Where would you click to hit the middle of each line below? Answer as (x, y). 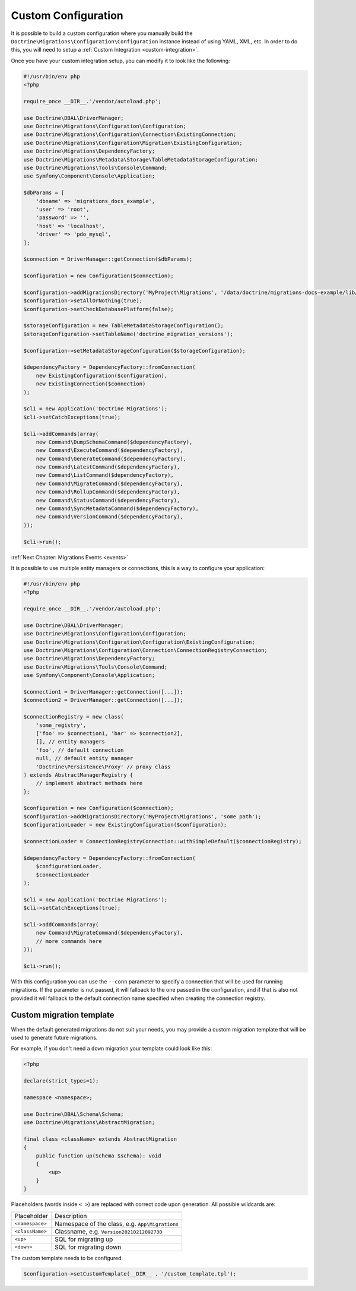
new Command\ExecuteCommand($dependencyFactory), (109, 450)
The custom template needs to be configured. (67, 1258)
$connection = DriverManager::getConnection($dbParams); (108, 259)
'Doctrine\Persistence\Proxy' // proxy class (103, 767)
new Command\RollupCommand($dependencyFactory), (108, 492)
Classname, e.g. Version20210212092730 (108, 1231)
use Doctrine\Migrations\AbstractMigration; (89, 1123)
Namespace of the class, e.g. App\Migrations (117, 1223)
